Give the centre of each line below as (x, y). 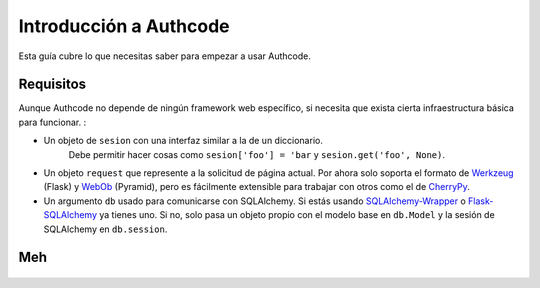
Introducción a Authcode (124, 26)
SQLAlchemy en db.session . (105, 229)
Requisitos (52, 84)
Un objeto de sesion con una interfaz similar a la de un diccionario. (183, 141)
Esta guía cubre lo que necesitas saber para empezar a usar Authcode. (165, 56)
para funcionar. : (52, 122)
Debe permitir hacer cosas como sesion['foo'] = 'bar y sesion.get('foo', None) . (256, 154)
